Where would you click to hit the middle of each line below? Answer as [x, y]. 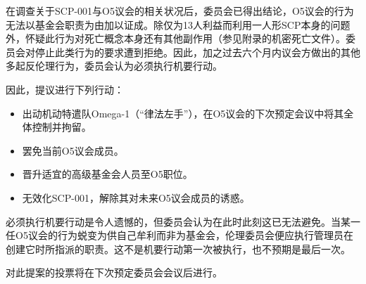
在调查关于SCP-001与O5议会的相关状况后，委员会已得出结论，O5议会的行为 [180, 11]
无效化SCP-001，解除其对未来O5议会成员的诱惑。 [136, 197]
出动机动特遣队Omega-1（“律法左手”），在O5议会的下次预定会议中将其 [183, 113]
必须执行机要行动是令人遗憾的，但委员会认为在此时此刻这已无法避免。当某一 [183, 221]
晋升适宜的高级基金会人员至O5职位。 [107, 174]
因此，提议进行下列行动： [65, 89]
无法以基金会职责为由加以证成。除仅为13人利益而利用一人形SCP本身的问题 [178, 24]
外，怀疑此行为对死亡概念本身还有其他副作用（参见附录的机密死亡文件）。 [176, 38]
